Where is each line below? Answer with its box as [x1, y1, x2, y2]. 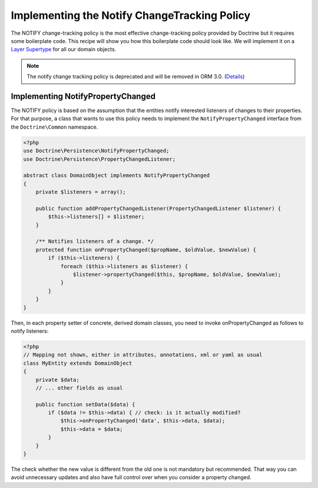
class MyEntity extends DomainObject [23, 360, 132, 367]
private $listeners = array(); [35, 189, 126, 196]
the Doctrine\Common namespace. [11, 123, 98, 130]
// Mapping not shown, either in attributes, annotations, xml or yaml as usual [23, 351, 263, 358]
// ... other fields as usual [35, 384, 123, 391]
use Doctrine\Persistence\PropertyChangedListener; [23, 156, 176, 162]
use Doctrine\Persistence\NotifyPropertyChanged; [23, 147, 170, 154]
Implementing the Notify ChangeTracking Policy [11, 9, 251, 22]
